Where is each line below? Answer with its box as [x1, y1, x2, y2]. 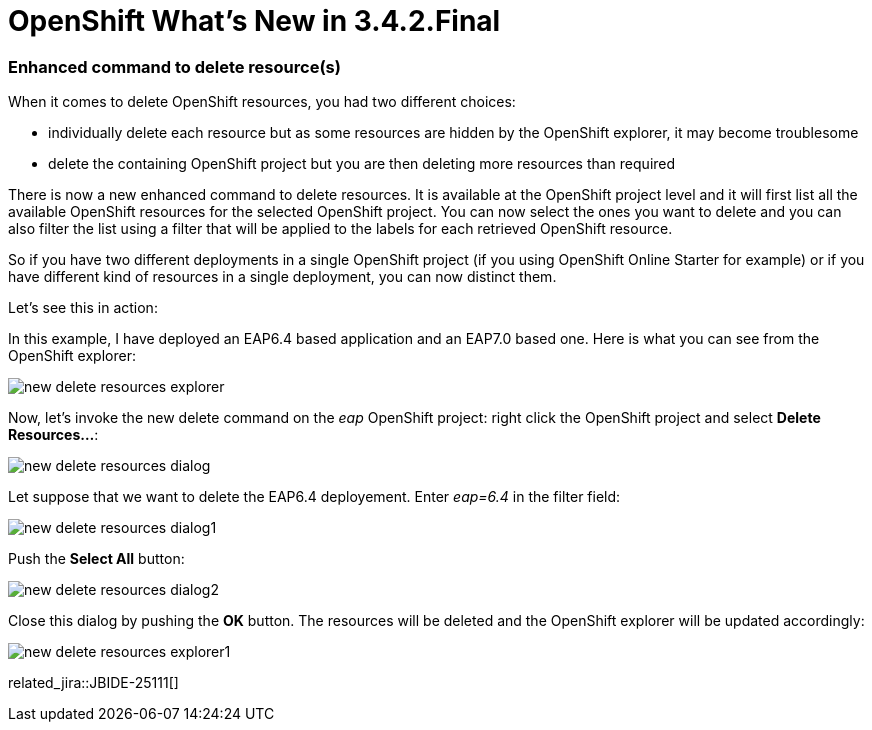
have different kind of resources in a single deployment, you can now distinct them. [8, 268, 557, 286]
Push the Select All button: [8, 550, 185, 568]
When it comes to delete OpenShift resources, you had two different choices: [8, 93, 516, 111]
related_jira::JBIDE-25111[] [8, 674, 179, 692]
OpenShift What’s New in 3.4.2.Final [8, 4, 501, 38]
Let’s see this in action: [8, 299, 158, 317]
